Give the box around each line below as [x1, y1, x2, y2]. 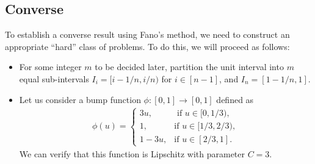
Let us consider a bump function [19, 93, 141, 105]
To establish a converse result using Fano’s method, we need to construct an [5, 28, 290, 41]
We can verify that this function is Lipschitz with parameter [19, 147, 245, 160]
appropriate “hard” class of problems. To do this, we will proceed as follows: [5, 40, 290, 52]
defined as [216, 93, 254, 105]
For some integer [19, 60, 82, 73]
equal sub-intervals [19, 72, 89, 85]
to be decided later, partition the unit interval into [95, 60, 284, 73]
